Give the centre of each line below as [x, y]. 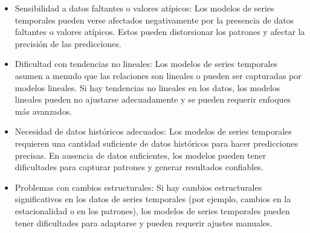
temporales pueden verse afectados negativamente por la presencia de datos [154, 20]
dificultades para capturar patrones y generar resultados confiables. [139, 167]
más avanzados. [44, 111]
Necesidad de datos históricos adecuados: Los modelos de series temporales [153, 131]
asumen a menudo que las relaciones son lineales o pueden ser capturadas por [158, 75]
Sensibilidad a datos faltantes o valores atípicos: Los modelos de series [144, 8]
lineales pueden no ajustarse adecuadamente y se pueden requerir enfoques [153, 99]
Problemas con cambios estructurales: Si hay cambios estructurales [138, 187]
